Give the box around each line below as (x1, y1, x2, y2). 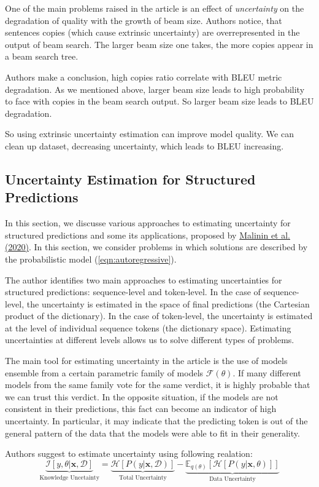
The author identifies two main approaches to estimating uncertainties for (5, 273, 282, 286)
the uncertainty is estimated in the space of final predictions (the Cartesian (26, 297, 310, 310)
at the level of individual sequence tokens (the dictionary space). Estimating (5, 321, 291, 334)
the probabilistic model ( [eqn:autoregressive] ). (5, 252, 177, 265)
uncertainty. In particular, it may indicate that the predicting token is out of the (5, 414, 308, 427)
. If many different (233, 366, 301, 379)
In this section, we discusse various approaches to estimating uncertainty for (5, 216, 291, 229)
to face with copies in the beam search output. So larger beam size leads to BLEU (5, 95, 314, 108)
